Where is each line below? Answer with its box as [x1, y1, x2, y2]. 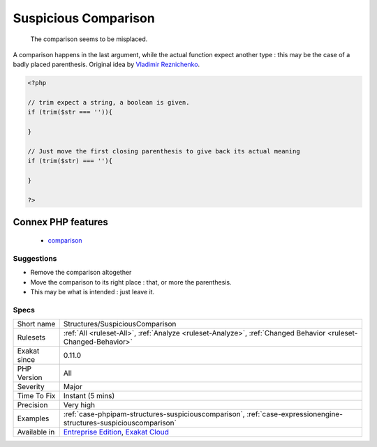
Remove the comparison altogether [30, 268, 132, 277]
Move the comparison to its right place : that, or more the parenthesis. [30, 278, 232, 286]
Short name [17, 319, 56, 329]
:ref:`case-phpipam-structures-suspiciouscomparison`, [63, 409, 245, 419]
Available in [17, 427, 55, 437]
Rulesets [17, 333, 45, 342]
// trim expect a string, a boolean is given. [27, 98, 190, 107]
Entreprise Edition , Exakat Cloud [63, 427, 169, 437]
